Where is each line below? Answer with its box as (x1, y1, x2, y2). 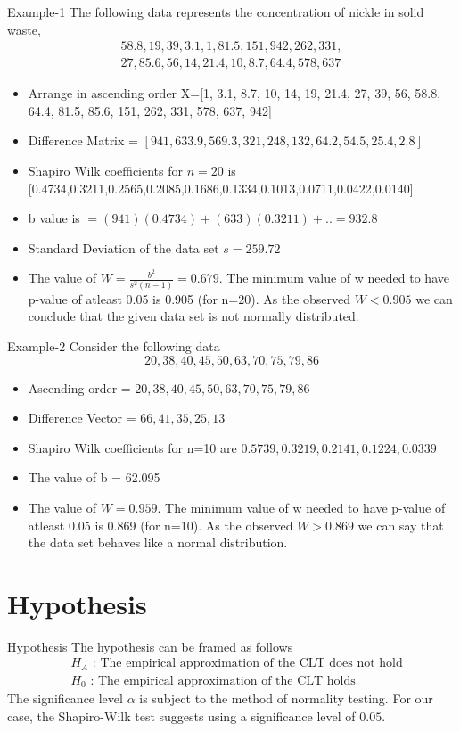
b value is (28, 209, 80, 227)
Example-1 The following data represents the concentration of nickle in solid (7, 3, 424, 21)
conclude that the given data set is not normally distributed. (28, 307, 359, 325)
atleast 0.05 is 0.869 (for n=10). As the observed (28, 515, 293, 534)
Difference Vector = (28, 408, 136, 427)
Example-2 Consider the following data (7, 336, 220, 355)
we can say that (357, 515, 444, 534)
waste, (7, 20, 41, 38)
